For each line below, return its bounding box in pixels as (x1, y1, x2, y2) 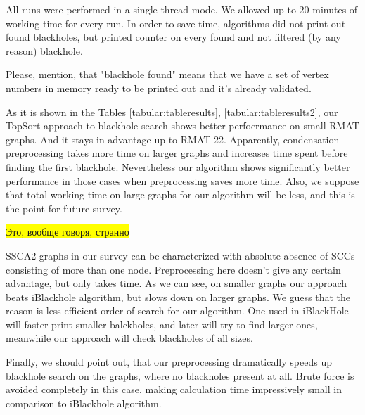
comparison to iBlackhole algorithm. (6, 395, 162, 410)
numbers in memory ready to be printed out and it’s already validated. (6, 80, 312, 95)
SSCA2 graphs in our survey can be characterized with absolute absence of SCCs (6, 248, 355, 262)
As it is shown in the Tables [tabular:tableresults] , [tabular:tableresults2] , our (6, 104, 338, 119)
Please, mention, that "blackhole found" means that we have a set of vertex (6, 67, 329, 82)
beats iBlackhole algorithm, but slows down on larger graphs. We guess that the (6, 289, 351, 304)
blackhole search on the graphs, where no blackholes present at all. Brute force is (6, 368, 354, 383)
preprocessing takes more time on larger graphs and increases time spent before (6, 146, 348, 160)
